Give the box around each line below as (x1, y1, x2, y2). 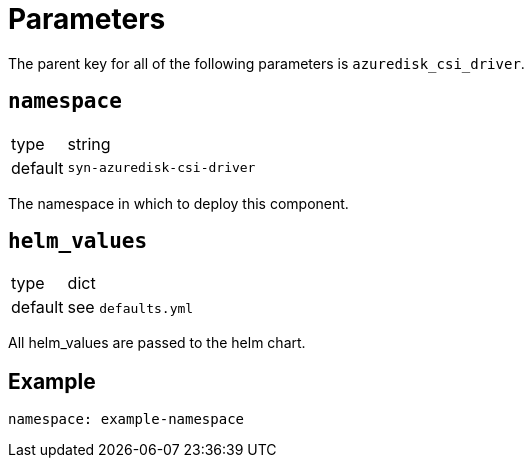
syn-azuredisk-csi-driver (67, 160, 256, 176)
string (67, 133, 111, 154)
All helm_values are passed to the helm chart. (8, 334, 306, 352)
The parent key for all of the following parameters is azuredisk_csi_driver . (8, 54, 525, 72)
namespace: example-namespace (8, 411, 245, 428)
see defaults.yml (67, 297, 194, 318)
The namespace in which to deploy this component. (8, 194, 349, 212)
